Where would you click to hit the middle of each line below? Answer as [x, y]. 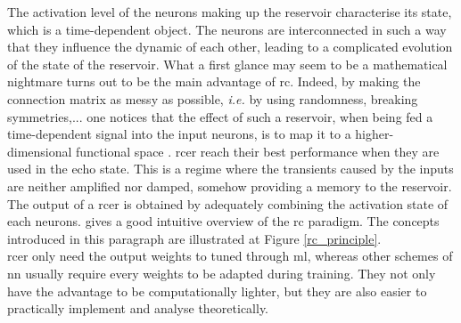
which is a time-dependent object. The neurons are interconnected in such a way [227, 29]
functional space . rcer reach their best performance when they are [258, 151]
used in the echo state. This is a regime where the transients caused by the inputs [230, 169]
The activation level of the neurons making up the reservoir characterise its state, [230, 12]
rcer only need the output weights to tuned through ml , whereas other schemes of [230, 256]
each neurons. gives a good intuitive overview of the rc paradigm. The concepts [223, 221]
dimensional [40, 151]
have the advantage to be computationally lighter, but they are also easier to [217, 291]
